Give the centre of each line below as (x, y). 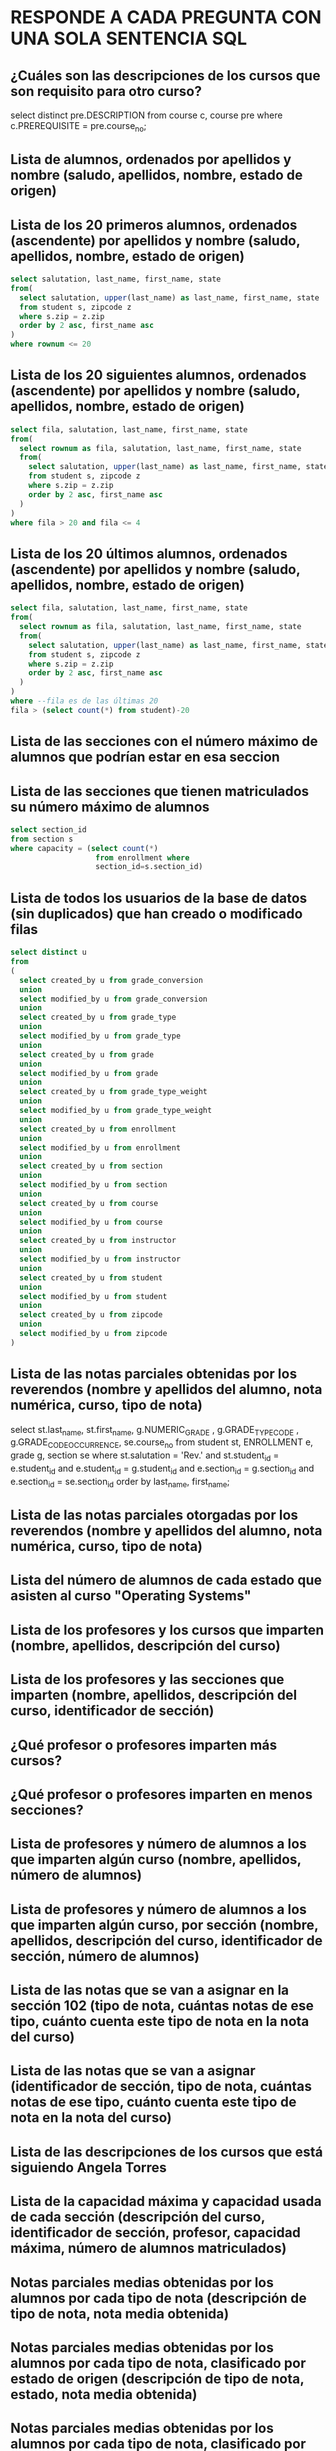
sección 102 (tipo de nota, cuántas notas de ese (162, 2006)
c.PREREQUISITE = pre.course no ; (78, 127)
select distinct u (48, 952)
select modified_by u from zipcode (93, 1334)
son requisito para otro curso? (106, 91)
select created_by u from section (91, 1166)
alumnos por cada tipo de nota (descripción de (158, 2297)
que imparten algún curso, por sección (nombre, (164, 1924)
